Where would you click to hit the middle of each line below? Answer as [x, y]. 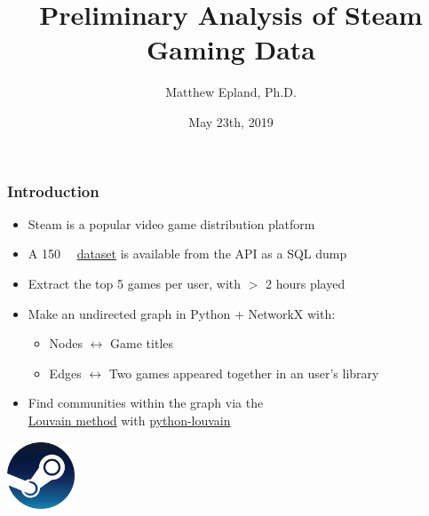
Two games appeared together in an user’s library [244, 373]
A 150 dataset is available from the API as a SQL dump [187, 254]
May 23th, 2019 [231, 121]
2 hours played [306, 283]
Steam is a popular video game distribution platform [171, 223]
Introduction [53, 191]
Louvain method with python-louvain [129, 420]
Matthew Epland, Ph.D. [231, 92]
